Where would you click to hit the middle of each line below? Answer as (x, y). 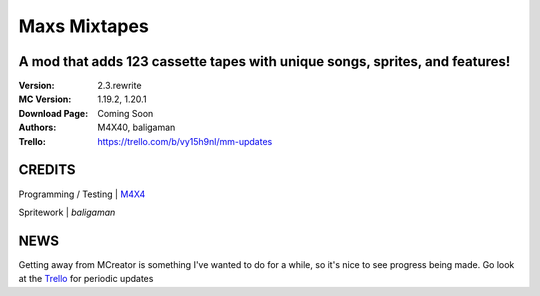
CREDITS (47, 170)
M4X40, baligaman (136, 127)
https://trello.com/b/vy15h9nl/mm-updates (185, 141)
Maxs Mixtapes (83, 26)
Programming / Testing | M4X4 (82, 194)
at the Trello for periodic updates (86, 279)
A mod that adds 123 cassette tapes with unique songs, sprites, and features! (264, 61)
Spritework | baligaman (67, 212)
